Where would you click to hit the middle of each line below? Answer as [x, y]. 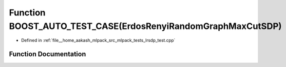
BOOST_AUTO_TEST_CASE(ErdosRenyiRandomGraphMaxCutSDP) [145, 26]
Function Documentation [48, 54]
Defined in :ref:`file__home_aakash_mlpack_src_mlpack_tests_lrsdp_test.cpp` [98, 40]
